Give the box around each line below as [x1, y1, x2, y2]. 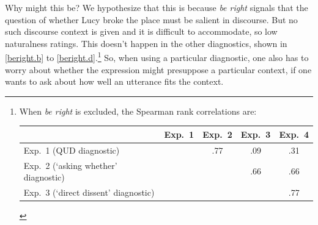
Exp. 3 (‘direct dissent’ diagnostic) [23, 186, 155, 199]
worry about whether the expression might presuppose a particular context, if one [5, 63, 312, 76]
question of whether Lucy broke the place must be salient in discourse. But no [5, 13, 298, 26]
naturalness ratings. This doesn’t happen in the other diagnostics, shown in [5, 37, 287, 49]
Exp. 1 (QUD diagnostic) [23, 143, 120, 156]
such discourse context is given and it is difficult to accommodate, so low [5, 25, 278, 38]
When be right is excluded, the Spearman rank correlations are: [19, 104, 257, 117]
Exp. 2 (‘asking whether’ [23, 159, 117, 171]
